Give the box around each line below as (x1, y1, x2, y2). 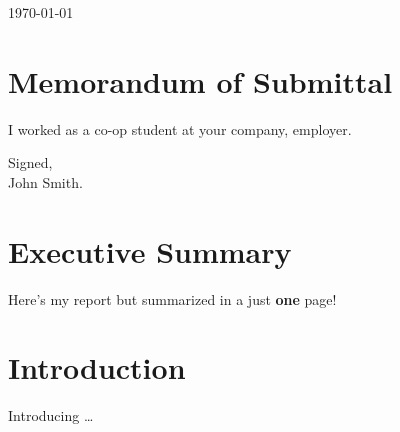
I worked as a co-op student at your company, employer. (8, 118, 352, 139)
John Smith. (8, 171, 83, 192)
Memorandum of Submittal (8, 60, 393, 101)
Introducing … (8, 405, 94, 426)
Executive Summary (8, 230, 292, 271)
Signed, (8, 152, 53, 173)
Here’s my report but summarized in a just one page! (8, 288, 337, 309)
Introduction (8, 347, 186, 388)
